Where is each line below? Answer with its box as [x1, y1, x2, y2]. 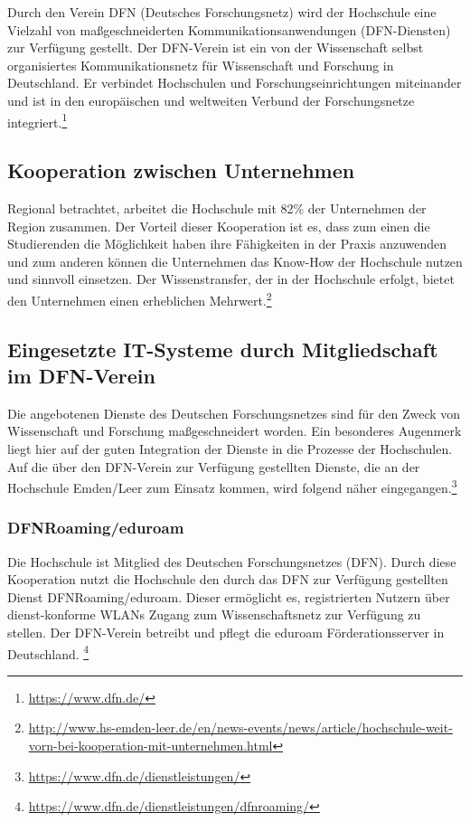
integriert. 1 [7, 109, 68, 131]
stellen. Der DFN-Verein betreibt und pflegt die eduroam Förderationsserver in [7, 623, 445, 642]
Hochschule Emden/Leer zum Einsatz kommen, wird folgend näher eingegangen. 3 [7, 476, 457, 496]
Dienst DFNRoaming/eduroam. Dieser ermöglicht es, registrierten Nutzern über [7, 587, 450, 606]
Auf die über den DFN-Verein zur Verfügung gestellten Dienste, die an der [7, 457, 420, 476]
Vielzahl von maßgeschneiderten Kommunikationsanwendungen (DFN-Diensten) [7, 20, 451, 39]
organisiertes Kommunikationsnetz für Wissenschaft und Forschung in [7, 55, 394, 74]
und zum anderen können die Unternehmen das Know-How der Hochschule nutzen [7, 251, 463, 270]
